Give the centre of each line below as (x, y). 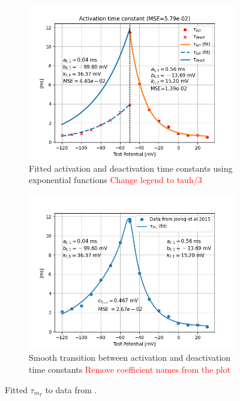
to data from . (71, 389)
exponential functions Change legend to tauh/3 (115, 180)
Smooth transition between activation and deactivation (130, 357)
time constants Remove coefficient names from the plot (130, 369)
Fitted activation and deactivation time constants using (131, 168)
